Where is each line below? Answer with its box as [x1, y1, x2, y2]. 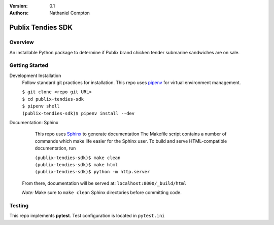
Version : [9, 3, 28, 9]
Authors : [9, 10, 29, 16]
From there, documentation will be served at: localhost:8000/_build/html [22, 180, 187, 186]
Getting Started [9, 62, 48, 69]
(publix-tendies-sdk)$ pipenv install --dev [22, 110, 135, 116]
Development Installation [9, 72, 61, 79]
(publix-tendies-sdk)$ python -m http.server [35, 169, 150, 175]
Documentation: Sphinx [9, 120, 58, 126]
